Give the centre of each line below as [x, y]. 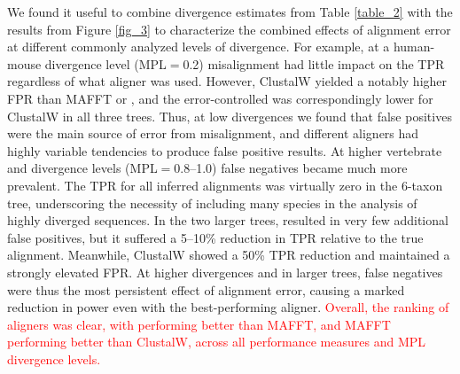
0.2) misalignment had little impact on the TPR [314, 63]
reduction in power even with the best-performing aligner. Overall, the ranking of [228, 307]
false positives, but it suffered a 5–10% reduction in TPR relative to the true [215, 237]
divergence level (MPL [105, 63]
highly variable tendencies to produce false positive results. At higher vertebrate [225, 150]
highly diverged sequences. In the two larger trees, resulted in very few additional [228, 220]
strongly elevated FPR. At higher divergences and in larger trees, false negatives [225, 272]
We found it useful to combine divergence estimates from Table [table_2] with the [230, 12]
